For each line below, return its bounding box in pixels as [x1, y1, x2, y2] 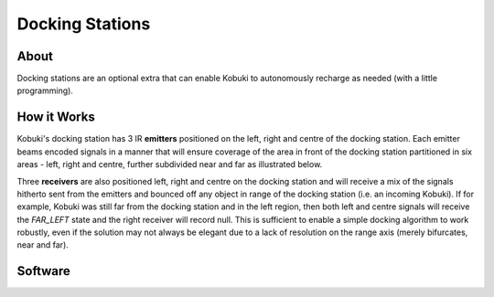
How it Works [16, 110, 95, 125]
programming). [16, 85, 73, 96]
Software [16, 263, 70, 279]
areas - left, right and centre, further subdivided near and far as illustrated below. [16, 159, 323, 170]
